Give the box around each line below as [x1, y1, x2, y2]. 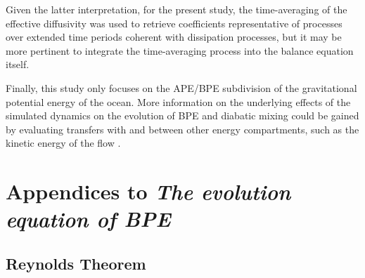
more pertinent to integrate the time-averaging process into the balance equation [6, 43, 354, 58]
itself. [6, 57, 30, 72]
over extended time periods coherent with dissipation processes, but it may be [6, 29, 342, 44]
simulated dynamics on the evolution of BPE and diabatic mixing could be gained [6, 108, 359, 123]
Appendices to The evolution [6, 177, 291, 206]
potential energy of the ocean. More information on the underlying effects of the [6, 94, 351, 109]
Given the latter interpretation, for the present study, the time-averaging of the [6, 2, 347, 16]
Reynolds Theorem [6, 252, 146, 274]
